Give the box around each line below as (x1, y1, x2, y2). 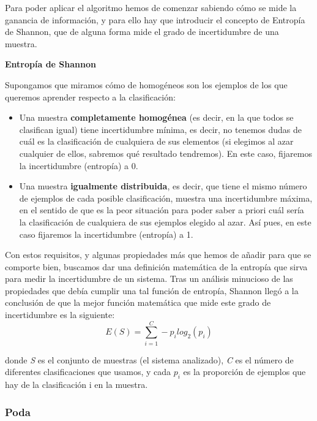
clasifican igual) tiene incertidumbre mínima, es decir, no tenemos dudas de (19, 123, 302, 135)
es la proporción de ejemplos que (183, 365, 306, 378)
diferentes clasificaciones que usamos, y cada (5, 365, 171, 378)
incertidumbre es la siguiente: (5, 308, 115, 321)
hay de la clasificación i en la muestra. (5, 378, 148, 391)
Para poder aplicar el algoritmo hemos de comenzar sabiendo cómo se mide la (5, 1, 297, 13)
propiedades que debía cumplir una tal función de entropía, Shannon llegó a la (5, 284, 299, 297)
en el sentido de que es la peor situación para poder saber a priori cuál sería (19, 203, 304, 216)
